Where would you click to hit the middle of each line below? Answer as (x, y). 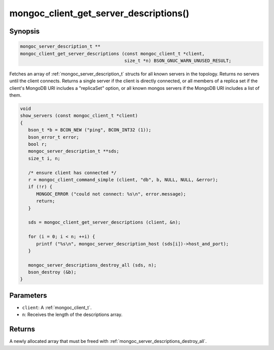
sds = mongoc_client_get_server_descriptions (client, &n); (105, 222)
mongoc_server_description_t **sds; (74, 151)
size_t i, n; (44, 158)
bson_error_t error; (54, 137)
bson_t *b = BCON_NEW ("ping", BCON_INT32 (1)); (90, 130)
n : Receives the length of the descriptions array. (72, 314)
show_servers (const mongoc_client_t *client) (79, 116)
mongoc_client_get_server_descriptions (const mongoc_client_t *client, (112, 54)
